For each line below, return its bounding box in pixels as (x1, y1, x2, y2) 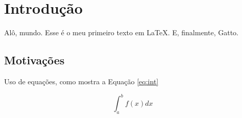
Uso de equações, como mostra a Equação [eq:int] (4, 76, 159, 86)
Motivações (4, 52, 65, 68)
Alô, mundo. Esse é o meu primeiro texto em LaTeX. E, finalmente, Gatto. (4, 27, 238, 38)
